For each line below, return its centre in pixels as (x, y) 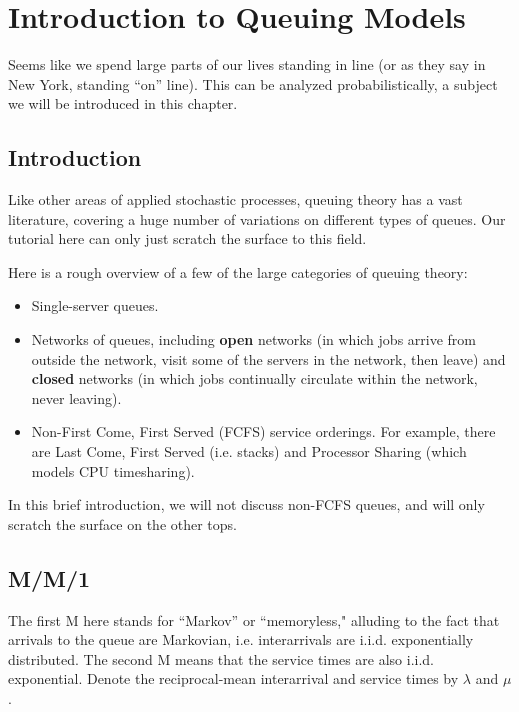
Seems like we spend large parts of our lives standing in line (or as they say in (247, 64)
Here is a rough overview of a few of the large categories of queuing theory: (238, 271)
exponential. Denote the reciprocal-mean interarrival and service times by (233, 678)
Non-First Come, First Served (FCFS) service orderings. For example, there (263, 431)
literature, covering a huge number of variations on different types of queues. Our (257, 218)
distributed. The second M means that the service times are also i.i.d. (221, 658)
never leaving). (76, 397)
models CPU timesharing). (113, 470)
